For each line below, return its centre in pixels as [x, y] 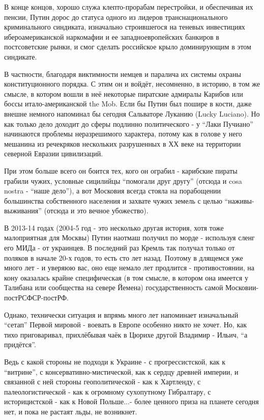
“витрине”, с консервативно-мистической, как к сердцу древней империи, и [121, 371]
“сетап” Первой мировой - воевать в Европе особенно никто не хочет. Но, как [125, 325]
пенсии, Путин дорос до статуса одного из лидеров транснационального [116, 17]
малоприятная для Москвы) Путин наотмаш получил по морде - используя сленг [129, 237]
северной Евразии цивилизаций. [54, 153]
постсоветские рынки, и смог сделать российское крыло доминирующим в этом [128, 47]
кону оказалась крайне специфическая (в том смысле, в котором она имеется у [126, 277]
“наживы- [239, 200]
